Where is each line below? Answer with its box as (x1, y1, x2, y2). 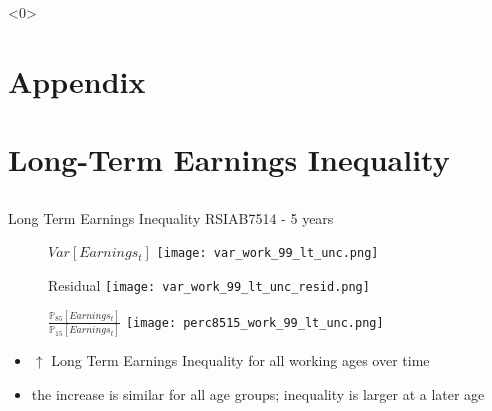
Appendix (8, 60, 146, 101)
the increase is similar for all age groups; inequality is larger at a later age (31, 383, 485, 404)
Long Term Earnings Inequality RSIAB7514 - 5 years (8, 207, 334, 228)
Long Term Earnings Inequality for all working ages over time (51, 350, 430, 371)
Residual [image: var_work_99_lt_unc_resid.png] (48, 274, 370, 295)
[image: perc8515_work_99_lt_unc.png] (125, 315, 384, 330)
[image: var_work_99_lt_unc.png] (156, 246, 379, 261)
